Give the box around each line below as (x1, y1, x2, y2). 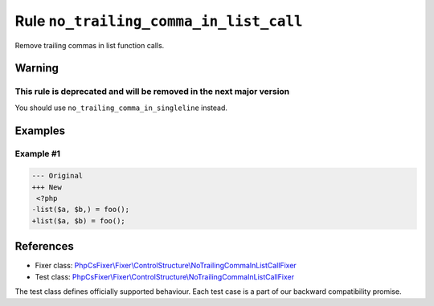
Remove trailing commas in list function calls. (14, 40, 165, 50)
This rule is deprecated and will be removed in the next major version (14, 86, 290, 97)
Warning (14, 61, 59, 75)
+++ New (31, 182, 62, 192)
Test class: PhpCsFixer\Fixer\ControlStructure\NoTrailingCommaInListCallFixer (35, 271, 295, 281)
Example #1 (14, 149, 60, 160)
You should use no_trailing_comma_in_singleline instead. (14, 103, 228, 112)
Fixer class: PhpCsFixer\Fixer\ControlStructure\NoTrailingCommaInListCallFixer (35, 261, 297, 271)
